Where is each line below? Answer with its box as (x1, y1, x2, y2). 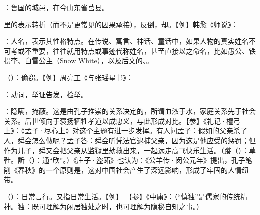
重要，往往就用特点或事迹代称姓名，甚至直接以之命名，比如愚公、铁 (31, 45, 256, 56)
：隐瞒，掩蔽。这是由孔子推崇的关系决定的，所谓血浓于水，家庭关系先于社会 (4, 106, 256, 116)
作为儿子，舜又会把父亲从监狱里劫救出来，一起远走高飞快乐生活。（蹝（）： (4, 145, 249, 155)
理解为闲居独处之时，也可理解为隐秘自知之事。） (45, 201, 203, 211)
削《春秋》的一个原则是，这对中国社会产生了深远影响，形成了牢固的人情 (4, 164, 242, 175)
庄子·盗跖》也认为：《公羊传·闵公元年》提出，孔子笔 (77, 155, 252, 165)
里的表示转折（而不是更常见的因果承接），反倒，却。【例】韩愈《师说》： (4, 19, 238, 29)
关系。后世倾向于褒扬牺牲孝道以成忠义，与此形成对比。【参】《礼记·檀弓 (4, 115, 240, 126)
